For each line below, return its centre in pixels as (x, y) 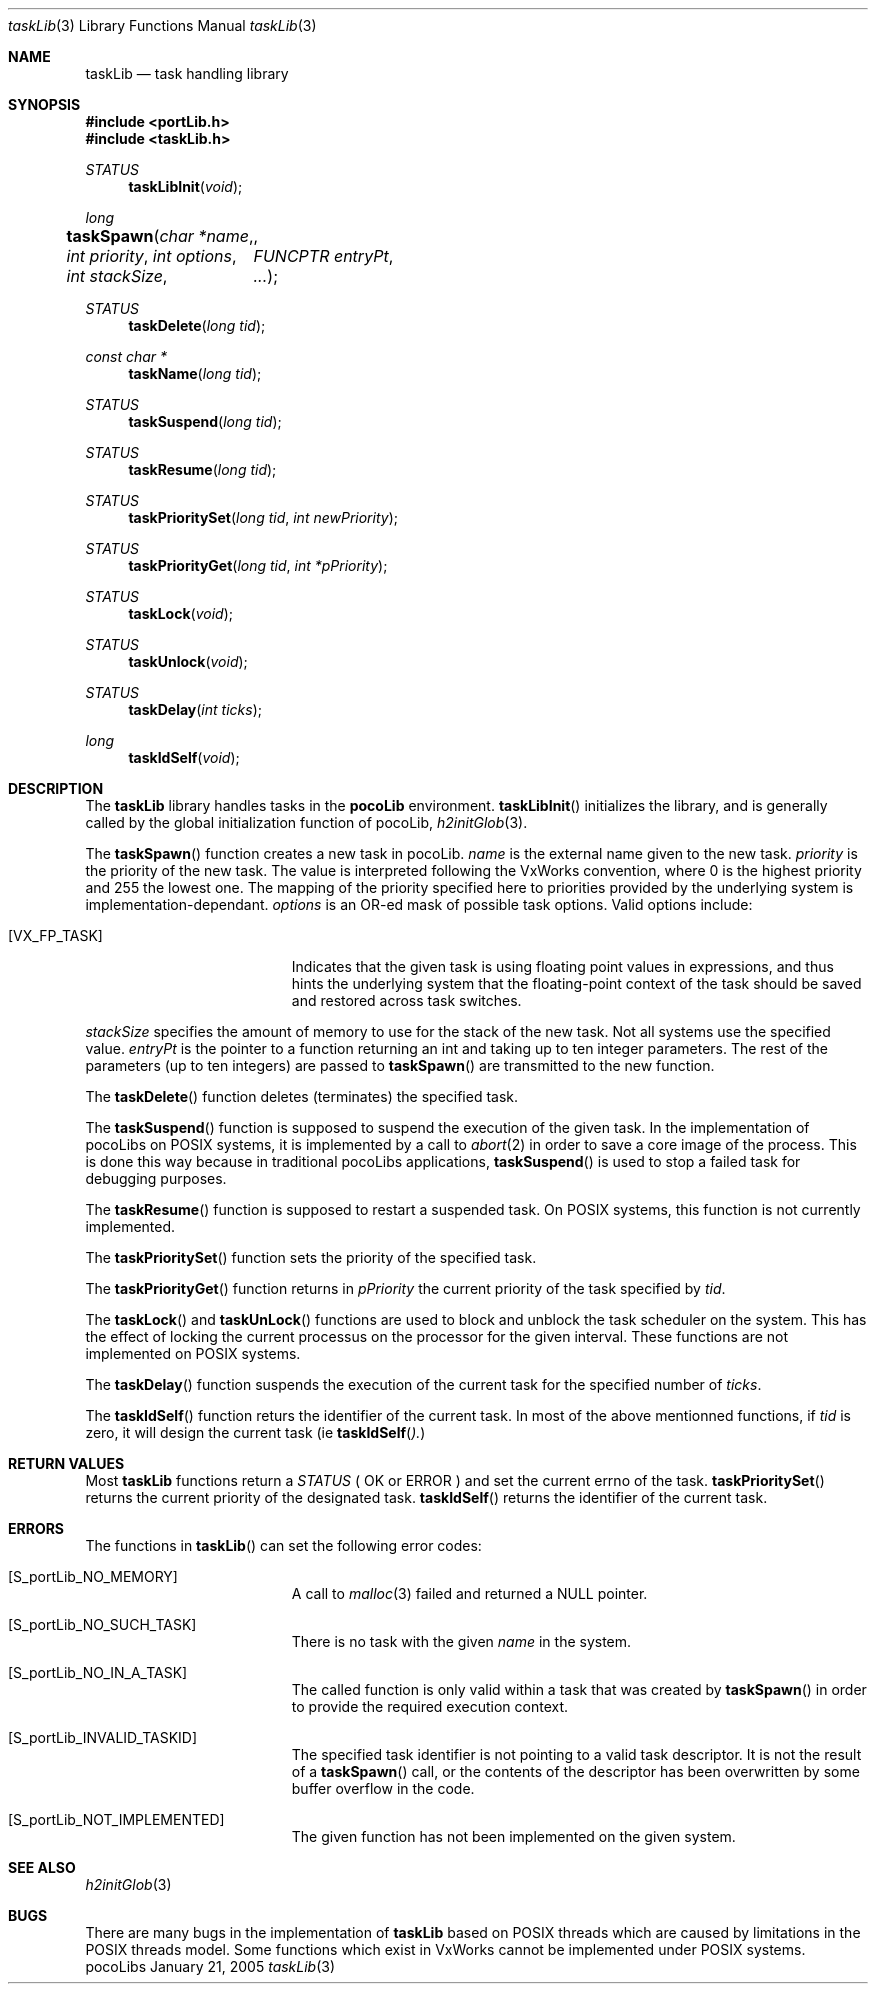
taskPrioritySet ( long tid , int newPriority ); (263, 517)
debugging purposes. (156, 1178)
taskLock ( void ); (180, 613)
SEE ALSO (42, 1867)
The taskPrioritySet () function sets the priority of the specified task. (311, 1257)
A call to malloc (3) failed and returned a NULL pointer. (469, 1593)
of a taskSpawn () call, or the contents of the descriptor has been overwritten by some (575, 1771)
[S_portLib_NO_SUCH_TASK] (102, 1624)
